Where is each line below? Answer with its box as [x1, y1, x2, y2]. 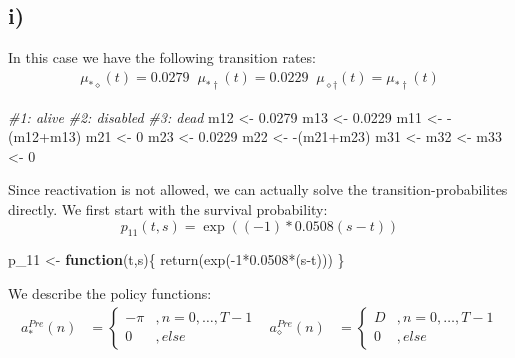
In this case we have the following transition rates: [8, 47, 316, 68]
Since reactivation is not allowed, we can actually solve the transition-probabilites [8, 179, 508, 200]
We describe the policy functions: [8, 282, 212, 303]
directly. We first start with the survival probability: [8, 199, 328, 219]
